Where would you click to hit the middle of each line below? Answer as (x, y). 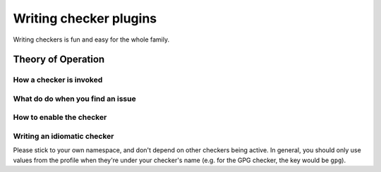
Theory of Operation (59, 60)
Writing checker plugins (85, 18)
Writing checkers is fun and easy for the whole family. (91, 39)
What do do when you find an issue (75, 99)
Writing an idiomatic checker (64, 136)
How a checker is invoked (58, 80)
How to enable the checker (60, 118)
